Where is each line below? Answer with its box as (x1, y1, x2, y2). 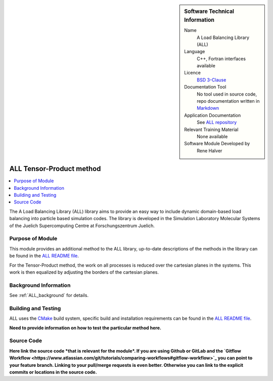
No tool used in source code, (197, 91, 257, 97)
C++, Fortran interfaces (197, 56, 246, 62)
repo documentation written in (197, 98, 260, 104)
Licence (184, 70, 201, 76)
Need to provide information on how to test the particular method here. (9, 324, 162, 331)
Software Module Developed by (184, 141, 250, 147)
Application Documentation (184, 112, 241, 118)
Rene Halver (197, 147, 222, 154)
